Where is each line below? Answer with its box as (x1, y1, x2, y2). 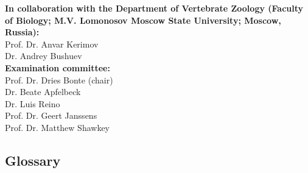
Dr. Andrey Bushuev (5, 49, 82, 62)
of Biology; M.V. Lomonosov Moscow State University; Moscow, (5, 13, 281, 26)
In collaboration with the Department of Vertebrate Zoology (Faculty (5, 2, 304, 14)
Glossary (5, 150, 61, 169)
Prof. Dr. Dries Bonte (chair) (5, 73, 113, 86)
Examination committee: (5, 61, 110, 74)
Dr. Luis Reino (5, 97, 60, 110)
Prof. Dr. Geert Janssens (5, 109, 97, 122)
